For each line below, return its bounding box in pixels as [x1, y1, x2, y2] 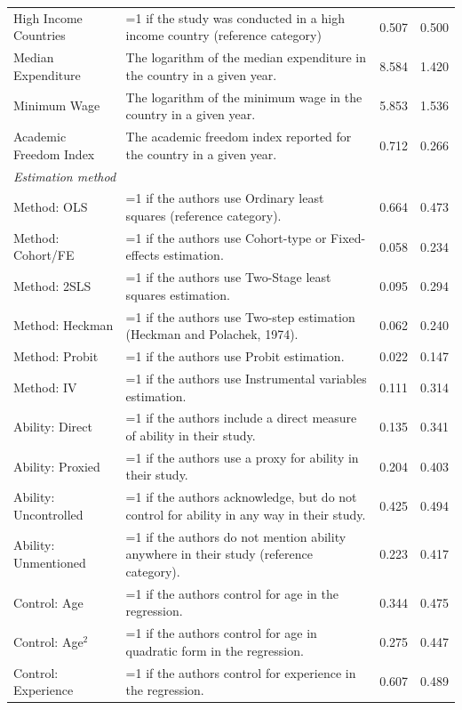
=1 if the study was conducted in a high [125, 8, 345, 27]
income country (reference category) [125, 26, 322, 44]
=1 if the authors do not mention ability [125, 527, 346, 545]
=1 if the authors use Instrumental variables [125, 368, 367, 387]
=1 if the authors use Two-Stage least [125, 268, 331, 286]
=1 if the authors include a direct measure [125, 408, 357, 427]
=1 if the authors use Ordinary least [125, 189, 324, 207]
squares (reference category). [125, 206, 282, 224]
